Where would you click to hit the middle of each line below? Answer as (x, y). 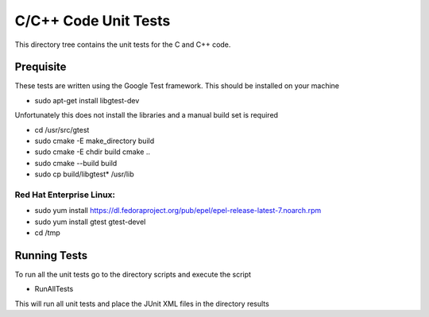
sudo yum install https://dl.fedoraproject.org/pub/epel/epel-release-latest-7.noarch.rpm (178, 211)
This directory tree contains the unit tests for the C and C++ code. (123, 44)
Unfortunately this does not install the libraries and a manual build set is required (146, 115)
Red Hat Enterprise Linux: (65, 195)
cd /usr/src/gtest (62, 130)
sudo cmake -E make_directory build (95, 141)
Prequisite (41, 67)
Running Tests (51, 255)
